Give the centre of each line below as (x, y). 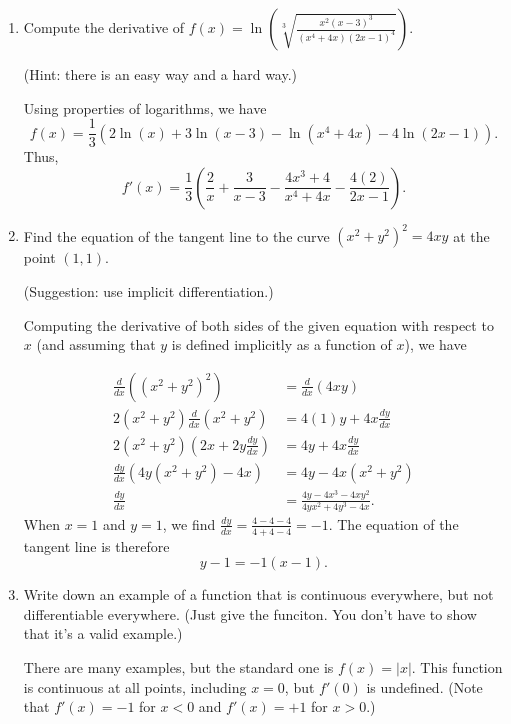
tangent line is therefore (96, 545)
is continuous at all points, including (135, 686)
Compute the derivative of (104, 27)
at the (471, 235)
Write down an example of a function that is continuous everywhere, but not (258, 594)
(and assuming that (96, 344)
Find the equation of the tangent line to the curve (176, 235)
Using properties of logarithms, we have (145, 107)
